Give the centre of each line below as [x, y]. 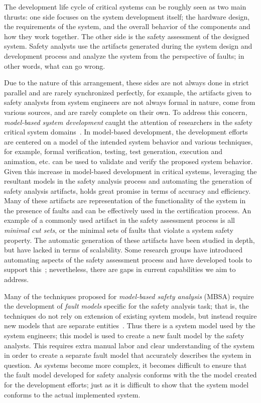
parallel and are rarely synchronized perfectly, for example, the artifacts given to [128, 92]
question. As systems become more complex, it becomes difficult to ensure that [125, 365]
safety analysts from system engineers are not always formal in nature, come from [130, 102]
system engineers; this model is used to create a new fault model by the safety [124, 335]
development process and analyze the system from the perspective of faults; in [124, 55]
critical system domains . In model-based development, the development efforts [126, 132]
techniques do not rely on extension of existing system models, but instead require [130, 315]
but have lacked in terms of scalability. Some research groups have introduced [123, 250]
